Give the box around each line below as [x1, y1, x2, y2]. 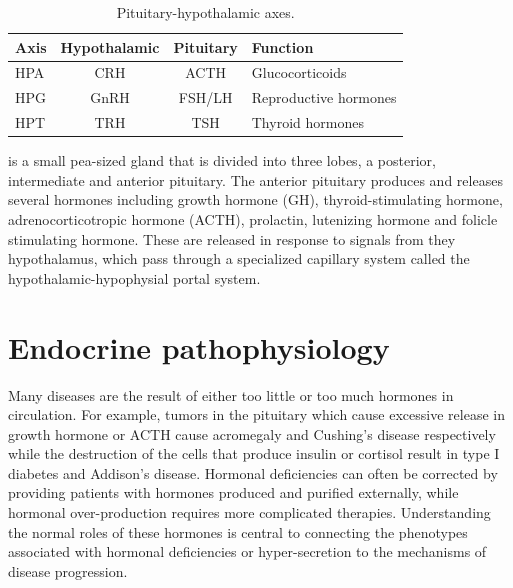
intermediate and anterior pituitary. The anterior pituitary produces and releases [8, 169, 503, 190]
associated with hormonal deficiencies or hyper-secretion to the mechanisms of [8, 541, 487, 562]
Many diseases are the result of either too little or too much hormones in [8, 384, 454, 405]
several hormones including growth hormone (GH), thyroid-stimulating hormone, [8, 189, 503, 210]
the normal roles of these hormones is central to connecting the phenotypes [8, 521, 468, 542]
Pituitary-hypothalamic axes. [116, 2, 295, 22]
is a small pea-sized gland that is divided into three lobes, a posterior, [8, 150, 436, 171]
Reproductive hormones [251, 87, 397, 108]
